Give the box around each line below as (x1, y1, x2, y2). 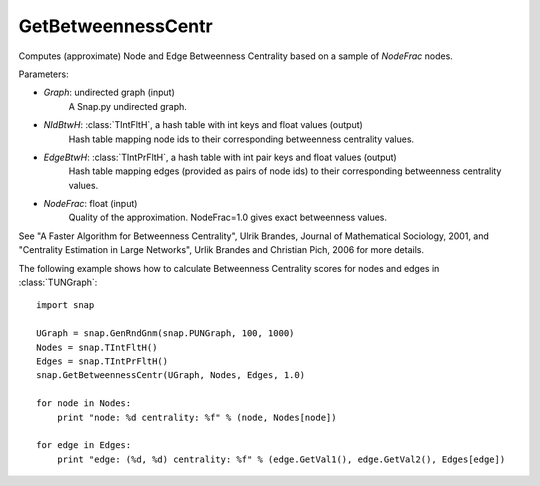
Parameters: (18, 68, 69, 80)
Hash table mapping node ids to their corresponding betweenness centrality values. (68, 133, 415, 145)
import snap (36, 300, 95, 311)
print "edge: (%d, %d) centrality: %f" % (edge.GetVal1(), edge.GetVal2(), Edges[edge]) (56, 453, 506, 465)
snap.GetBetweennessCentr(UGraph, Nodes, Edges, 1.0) (36, 370, 305, 381)
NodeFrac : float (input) (43, 198, 138, 210)
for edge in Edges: (36, 440, 132, 451)
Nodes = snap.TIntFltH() (36, 341, 158, 353)
